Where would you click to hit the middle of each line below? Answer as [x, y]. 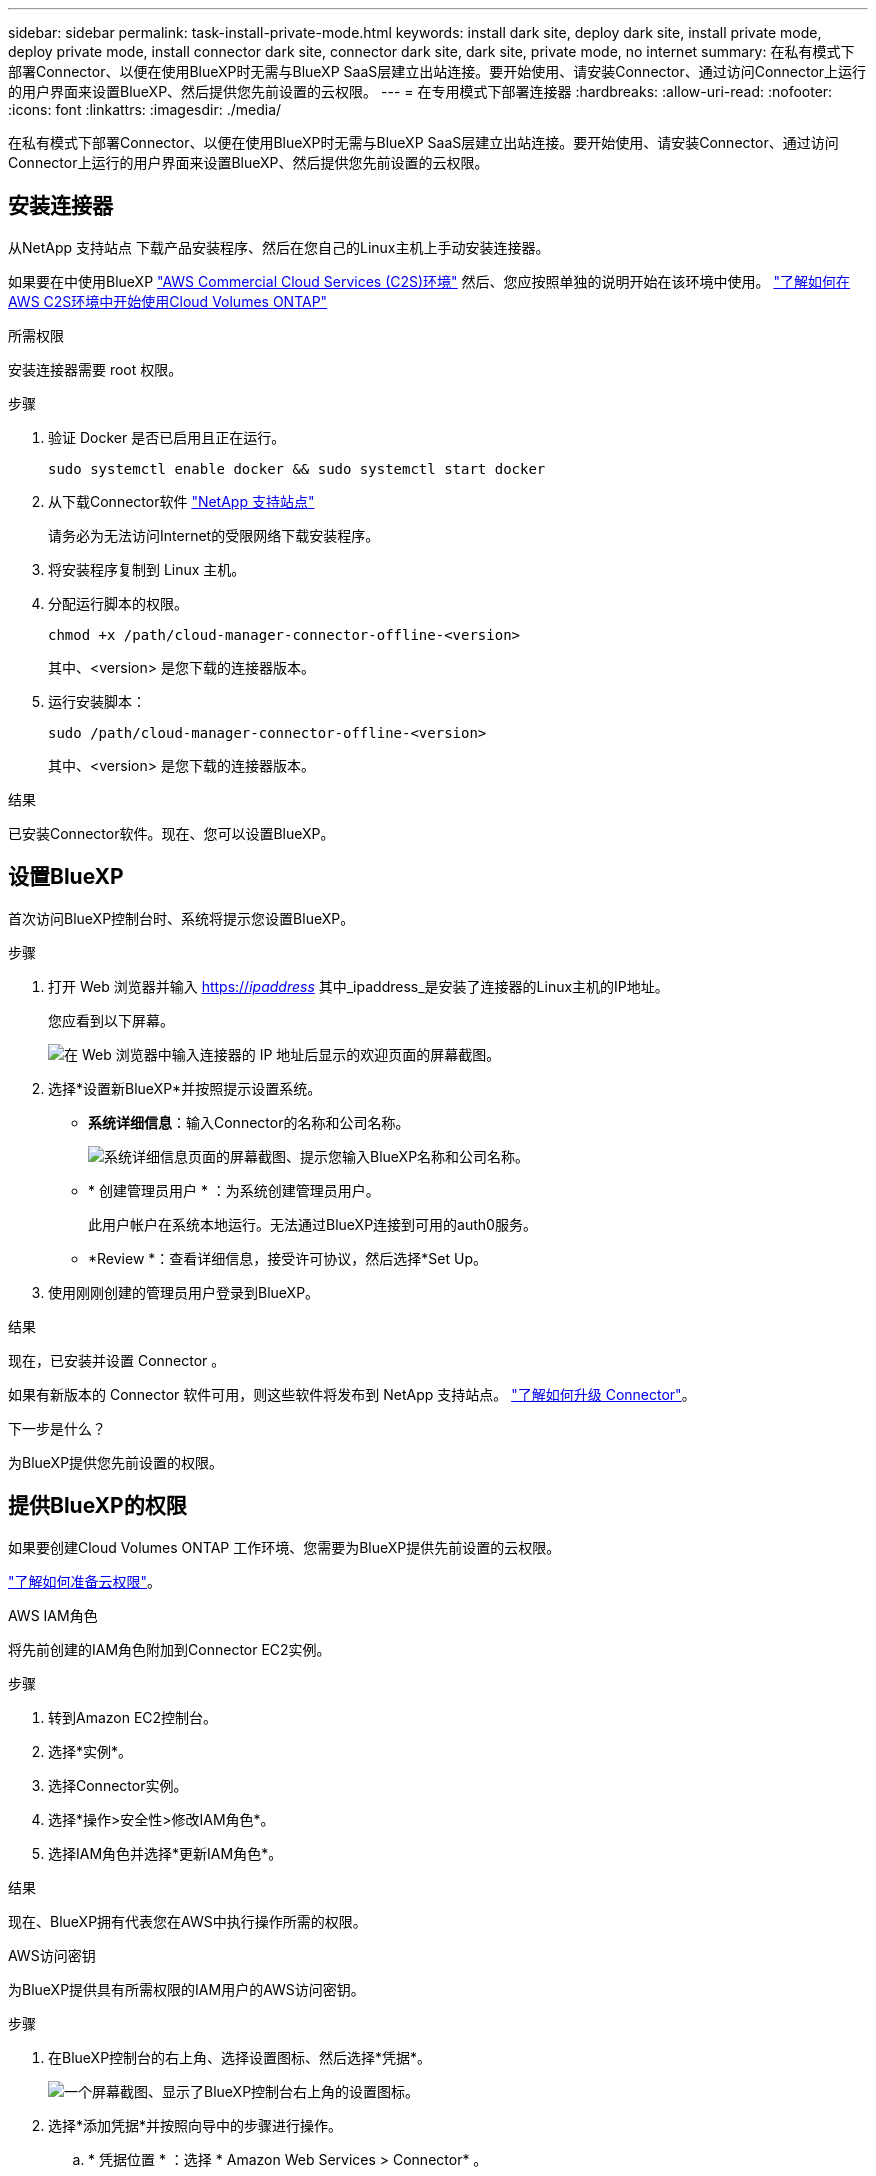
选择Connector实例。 [118, 1785]
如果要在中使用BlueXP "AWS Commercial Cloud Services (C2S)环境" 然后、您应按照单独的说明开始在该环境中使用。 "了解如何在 [429, 281]
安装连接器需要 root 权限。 [95, 369]
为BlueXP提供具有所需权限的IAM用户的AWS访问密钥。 [186, 1989]
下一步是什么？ [57, 1428]
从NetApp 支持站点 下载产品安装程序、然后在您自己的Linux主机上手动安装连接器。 [279, 247]
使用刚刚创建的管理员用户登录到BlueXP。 [184, 1292]
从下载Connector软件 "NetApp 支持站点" [181, 501]
